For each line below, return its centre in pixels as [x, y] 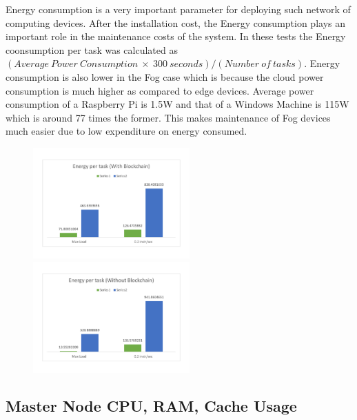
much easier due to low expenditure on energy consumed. [126, 131]
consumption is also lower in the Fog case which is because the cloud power [165, 76]
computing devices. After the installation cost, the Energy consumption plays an [176, 22]
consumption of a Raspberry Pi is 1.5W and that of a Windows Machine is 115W [177, 104]
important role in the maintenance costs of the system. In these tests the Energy [176, 36]
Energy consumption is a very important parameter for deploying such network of [178, 9]
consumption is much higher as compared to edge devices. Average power [160, 90]
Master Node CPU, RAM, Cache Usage [151, 406]
